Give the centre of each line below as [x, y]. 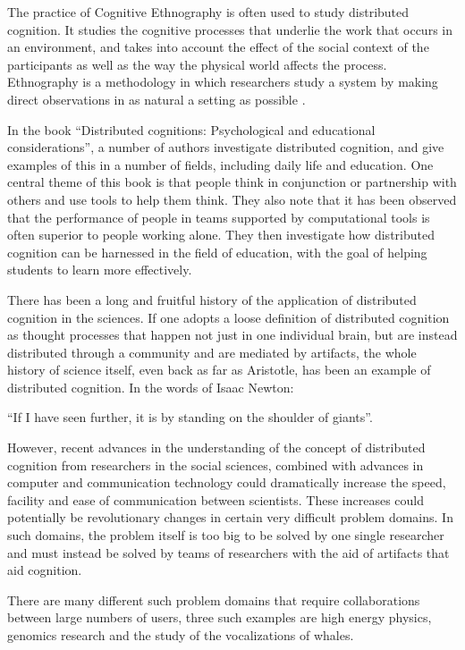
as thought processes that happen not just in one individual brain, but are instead [232, 335]
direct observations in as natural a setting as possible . [156, 99]
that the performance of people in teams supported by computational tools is [219, 217]
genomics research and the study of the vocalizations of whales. [181, 635]
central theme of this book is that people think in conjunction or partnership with [232, 182]
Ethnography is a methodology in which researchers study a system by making [223, 82]
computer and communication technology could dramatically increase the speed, [227, 482]
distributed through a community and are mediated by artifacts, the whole [212, 352]
